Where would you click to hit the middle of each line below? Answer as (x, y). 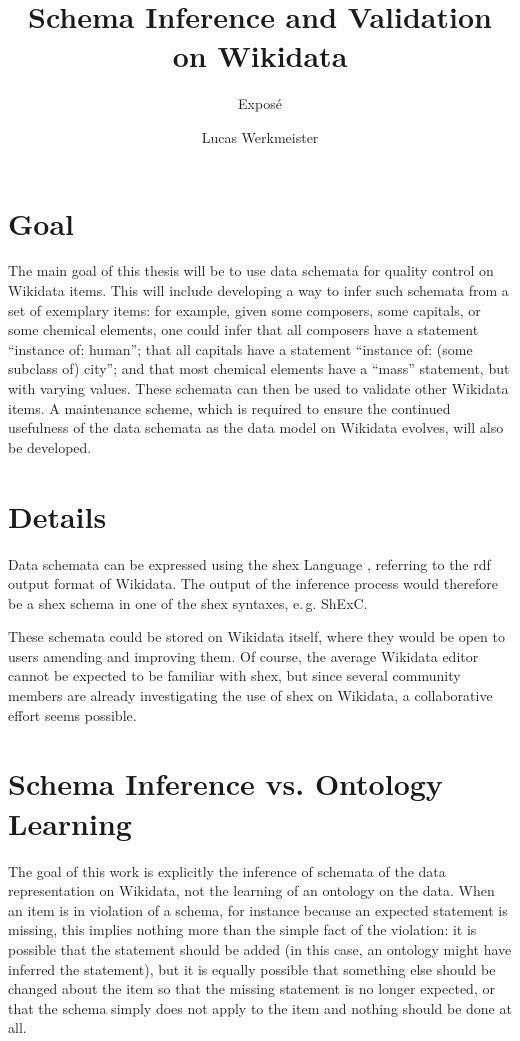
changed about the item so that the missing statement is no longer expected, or (251, 988)
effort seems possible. (72, 714)
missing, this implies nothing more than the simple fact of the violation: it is (242, 929)
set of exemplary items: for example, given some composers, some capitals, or (244, 309)
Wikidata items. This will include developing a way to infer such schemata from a (258, 290)
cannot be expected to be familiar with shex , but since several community (234, 675)
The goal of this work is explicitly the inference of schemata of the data (227, 870)
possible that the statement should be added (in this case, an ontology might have (260, 948)
